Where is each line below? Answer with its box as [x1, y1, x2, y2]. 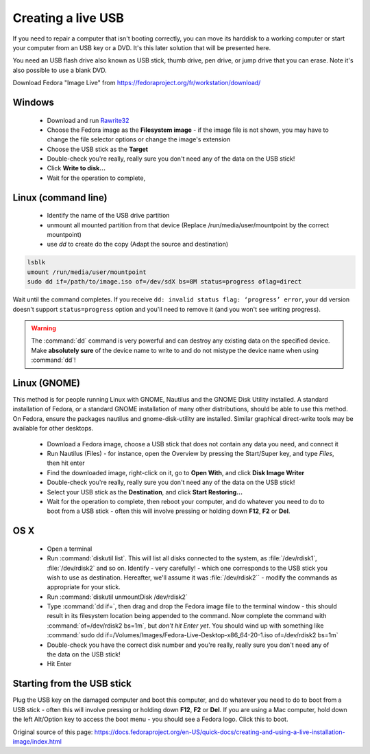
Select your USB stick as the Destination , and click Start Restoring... [47, 488, 243, 496]
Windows [12, 96, 54, 108]
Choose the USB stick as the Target [47, 145, 149, 153]
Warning [31, 323, 56, 332]
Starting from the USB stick [12, 678, 132, 689]
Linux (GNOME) [12, 377, 80, 389]
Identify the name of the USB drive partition [47, 212, 170, 220]
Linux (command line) [12, 192, 108, 203]
